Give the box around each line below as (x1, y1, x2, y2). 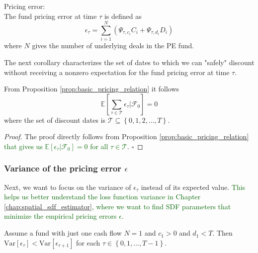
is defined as (104, 10, 142, 21)
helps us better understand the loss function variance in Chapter (4, 191, 201, 202)
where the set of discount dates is (4, 114, 106, 125)
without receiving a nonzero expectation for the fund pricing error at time (4, 67, 230, 77)
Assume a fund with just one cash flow (4, 228, 122, 238)
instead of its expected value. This (141, 181, 246, 192)
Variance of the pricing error (4, 162, 122, 174)
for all (90, 141, 108, 151)
